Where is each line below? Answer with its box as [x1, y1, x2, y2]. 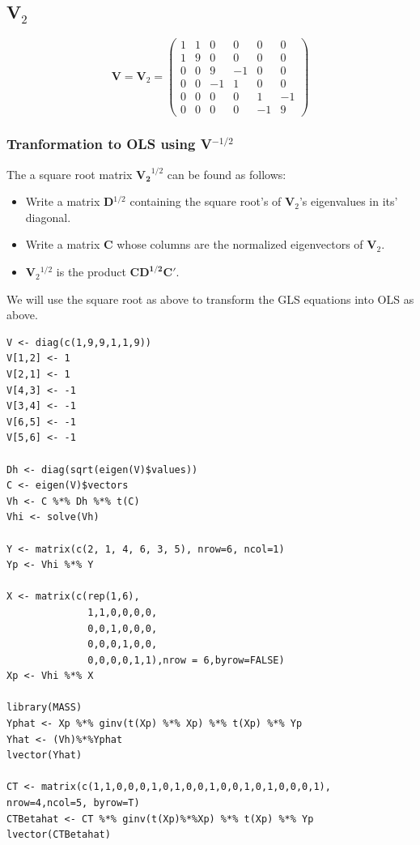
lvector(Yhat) [6, 749, 83, 762]
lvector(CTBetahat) [6, 829, 111, 841]
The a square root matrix [6, 165, 133, 182]
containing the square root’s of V [129, 193, 295, 210]
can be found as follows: [167, 165, 286, 182]
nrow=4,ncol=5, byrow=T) [6, 797, 140, 809]
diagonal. [25, 208, 71, 225]
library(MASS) [6, 702, 83, 714]
